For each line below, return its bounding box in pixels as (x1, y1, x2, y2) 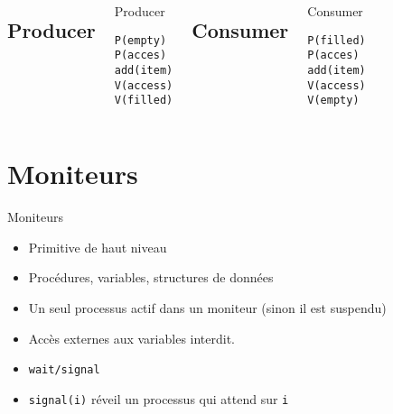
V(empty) (307, 94, 360, 107)
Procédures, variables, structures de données (28, 268, 274, 287)
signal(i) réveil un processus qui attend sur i (28, 389, 289, 408)
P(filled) (307, 33, 366, 47)
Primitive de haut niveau (28, 237, 167, 256)
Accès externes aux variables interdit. (28, 328, 236, 347)
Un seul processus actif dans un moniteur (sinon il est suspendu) (28, 298, 387, 317)
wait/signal (28, 363, 100, 377)
